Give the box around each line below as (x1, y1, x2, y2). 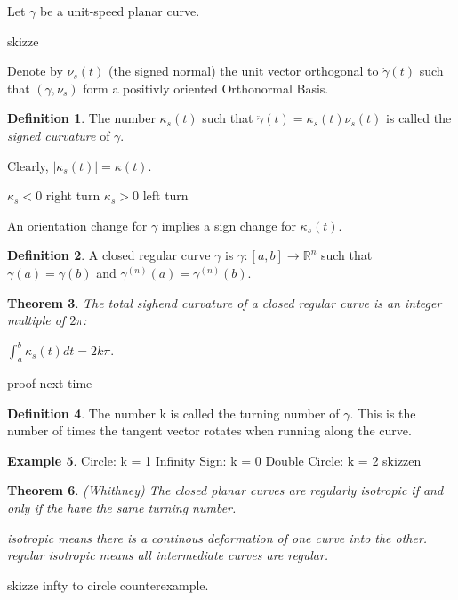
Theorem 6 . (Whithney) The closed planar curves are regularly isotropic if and (7, 481, 444, 499)
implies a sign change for (161, 215, 296, 234)
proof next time (7, 374, 92, 393)
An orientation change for (7, 215, 148, 234)
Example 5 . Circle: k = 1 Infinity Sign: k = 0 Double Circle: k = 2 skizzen (7, 450, 422, 469)
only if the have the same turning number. (7, 498, 237, 516)
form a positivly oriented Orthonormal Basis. (83, 78, 329, 97)
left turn (142, 186, 189, 205)
